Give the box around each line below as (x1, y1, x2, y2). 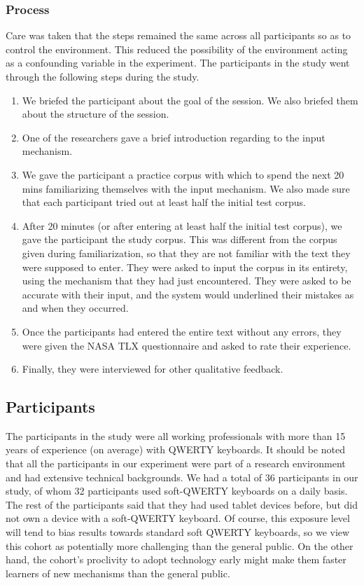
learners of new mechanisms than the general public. (6, 565, 230, 580)
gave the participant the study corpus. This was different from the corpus (22, 232, 337, 247)
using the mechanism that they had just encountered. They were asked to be (22, 273, 351, 288)
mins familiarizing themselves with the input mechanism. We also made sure (22, 181, 350, 195)
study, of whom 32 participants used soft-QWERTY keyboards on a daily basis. (6, 483, 348, 498)
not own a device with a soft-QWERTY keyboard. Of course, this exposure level (6, 511, 350, 525)
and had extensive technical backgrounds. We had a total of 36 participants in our (6, 469, 358, 484)
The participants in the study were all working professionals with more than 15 (6, 428, 346, 443)
